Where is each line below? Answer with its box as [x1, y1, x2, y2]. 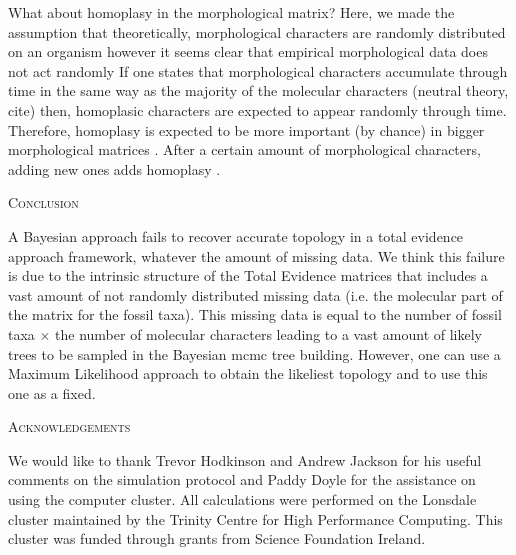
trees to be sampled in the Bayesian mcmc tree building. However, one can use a [8, 343, 501, 364]
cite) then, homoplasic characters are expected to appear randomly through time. [8, 99, 507, 120]
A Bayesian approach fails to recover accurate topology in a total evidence [8, 225, 464, 246]
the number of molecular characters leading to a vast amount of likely [55, 323, 482, 344]
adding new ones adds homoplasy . [8, 158, 221, 179]
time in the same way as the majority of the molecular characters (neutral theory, [8, 80, 509, 101]
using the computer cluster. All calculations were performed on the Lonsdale [8, 489, 477, 510]
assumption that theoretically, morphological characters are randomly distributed [8, 21, 506, 42]
